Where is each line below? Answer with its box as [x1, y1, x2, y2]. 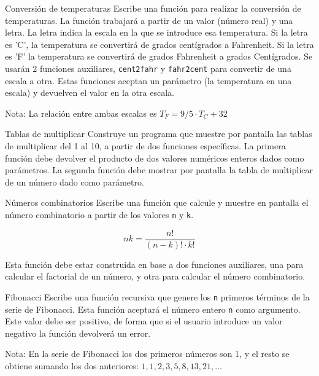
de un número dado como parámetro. [5, 175, 144, 188]
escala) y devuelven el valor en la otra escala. [5, 86, 174, 99]
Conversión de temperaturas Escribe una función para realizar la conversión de [5, 2, 301, 14]
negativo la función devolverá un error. [5, 326, 151, 339]
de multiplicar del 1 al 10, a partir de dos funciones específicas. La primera [5, 139, 286, 152]
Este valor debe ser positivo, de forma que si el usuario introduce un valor [5, 315, 283, 327]
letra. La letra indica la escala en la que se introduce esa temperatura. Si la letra [5, 26, 308, 39]
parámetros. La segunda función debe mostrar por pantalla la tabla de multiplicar [5, 163, 313, 176]
